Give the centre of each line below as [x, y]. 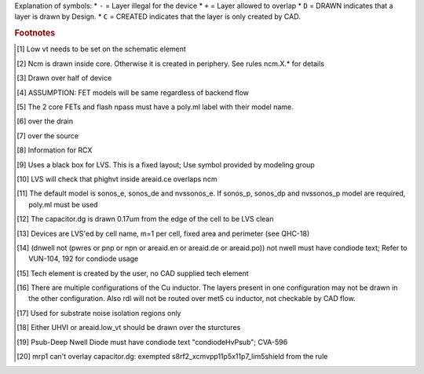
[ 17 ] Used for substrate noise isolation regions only [99, 313]
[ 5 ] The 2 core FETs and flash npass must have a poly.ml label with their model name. [155, 107]
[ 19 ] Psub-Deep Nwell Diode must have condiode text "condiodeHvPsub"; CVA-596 [152, 342]
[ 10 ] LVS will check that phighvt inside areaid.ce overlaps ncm [117, 179]
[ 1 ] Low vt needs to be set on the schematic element [101, 49]
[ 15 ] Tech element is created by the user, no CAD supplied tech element [133, 273]
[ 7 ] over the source [48, 136]
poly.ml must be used [63, 204]
